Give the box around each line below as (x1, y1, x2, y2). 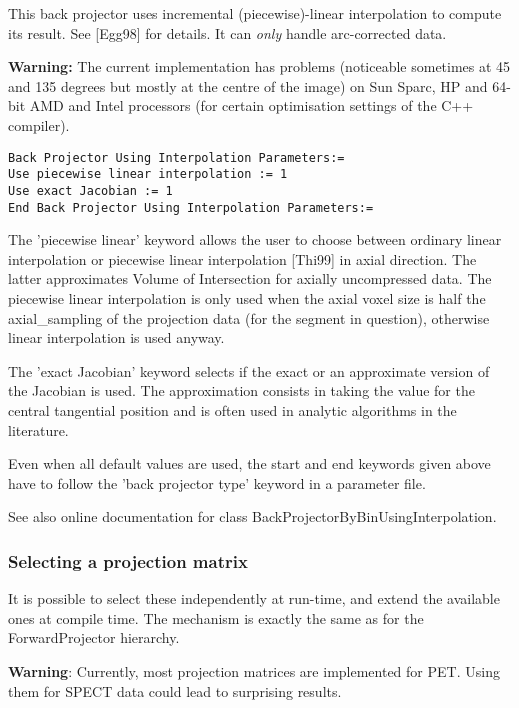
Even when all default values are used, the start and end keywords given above (8, 453, 491, 474)
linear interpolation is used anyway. (8, 327, 225, 348)
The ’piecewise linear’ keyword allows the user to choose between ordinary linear (8, 229, 502, 250)
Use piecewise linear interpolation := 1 (8, 167, 288, 182)
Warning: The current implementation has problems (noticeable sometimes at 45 (8, 56, 511, 77)
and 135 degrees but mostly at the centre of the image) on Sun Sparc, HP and (8, 75, 488, 96)
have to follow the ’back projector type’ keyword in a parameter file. (8, 472, 426, 493)
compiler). (8, 114, 70, 135)
